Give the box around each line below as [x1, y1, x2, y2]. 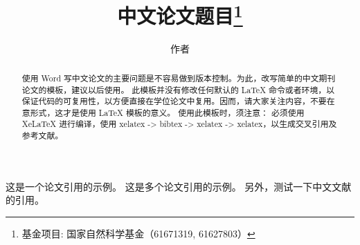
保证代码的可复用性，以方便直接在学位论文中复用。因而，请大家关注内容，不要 [21, 95, 327, 107]
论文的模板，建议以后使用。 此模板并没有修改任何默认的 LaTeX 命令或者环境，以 [21, 84, 335, 95]
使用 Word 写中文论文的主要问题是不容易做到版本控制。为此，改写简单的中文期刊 [21, 72, 336, 84]
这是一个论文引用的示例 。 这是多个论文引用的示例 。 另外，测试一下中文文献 [6, 179, 352, 193]
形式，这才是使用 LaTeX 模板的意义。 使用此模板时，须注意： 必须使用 [30, 106, 305, 118]
